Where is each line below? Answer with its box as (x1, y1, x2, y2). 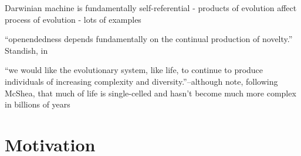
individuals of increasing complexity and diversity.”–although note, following (5, 75, 278, 87)
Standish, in (5, 44, 48, 56)
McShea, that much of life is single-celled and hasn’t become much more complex (5, 86, 296, 99)
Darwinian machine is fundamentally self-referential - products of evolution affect (5, 2, 297, 13)
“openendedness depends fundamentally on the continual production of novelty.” (5, 33, 293, 45)
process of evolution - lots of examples (5, 13, 141, 25)
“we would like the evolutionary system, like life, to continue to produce (5, 64, 263, 76)
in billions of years (5, 98, 70, 110)
